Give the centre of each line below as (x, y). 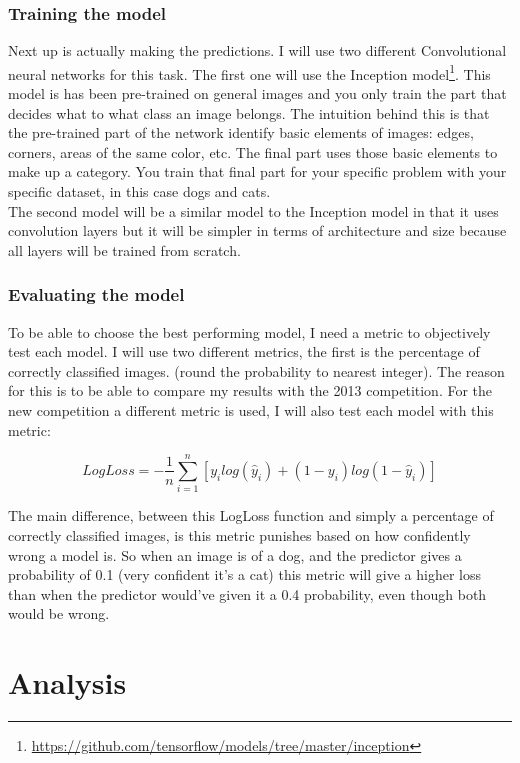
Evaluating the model (96, 294)
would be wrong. (59, 613)
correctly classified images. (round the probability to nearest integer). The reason (256, 370)
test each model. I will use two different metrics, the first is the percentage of (244, 351)
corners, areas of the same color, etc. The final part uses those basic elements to (253, 151)
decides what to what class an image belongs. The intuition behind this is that (249, 112)
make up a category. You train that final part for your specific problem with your (257, 171)
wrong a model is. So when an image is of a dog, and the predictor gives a (235, 554)
